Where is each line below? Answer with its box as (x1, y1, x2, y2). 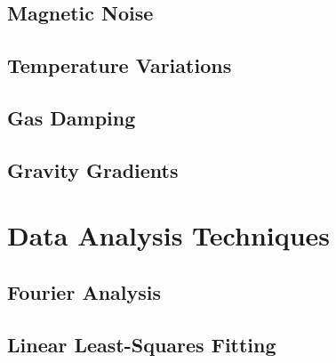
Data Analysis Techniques (7, 217, 331, 254)
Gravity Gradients (7, 156, 179, 183)
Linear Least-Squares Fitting (7, 330, 276, 358)
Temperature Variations (7, 52, 232, 79)
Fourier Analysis (7, 278, 162, 305)
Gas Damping (7, 103, 136, 131)
